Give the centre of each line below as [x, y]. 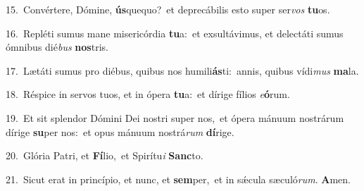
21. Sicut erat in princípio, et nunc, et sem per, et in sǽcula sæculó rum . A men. [178, 179]
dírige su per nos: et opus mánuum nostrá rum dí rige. [120, 131]
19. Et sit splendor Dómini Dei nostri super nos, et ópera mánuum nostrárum [175, 117]
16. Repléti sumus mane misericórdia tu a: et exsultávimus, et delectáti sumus [175, 33]
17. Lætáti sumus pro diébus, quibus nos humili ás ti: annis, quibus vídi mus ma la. [182, 70]
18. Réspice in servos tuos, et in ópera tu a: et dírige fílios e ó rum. [148, 94]
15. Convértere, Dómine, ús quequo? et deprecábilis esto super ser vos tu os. [168, 9]
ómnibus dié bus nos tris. [57, 47]
